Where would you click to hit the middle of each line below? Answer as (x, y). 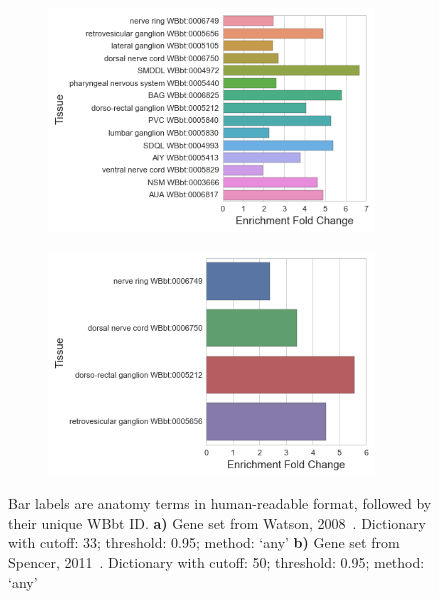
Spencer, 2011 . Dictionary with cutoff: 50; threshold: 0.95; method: (216, 561)
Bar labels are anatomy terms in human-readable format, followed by (220, 503)
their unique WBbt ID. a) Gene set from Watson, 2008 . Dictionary (217, 522)
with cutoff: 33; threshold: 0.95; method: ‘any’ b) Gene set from (204, 542)
